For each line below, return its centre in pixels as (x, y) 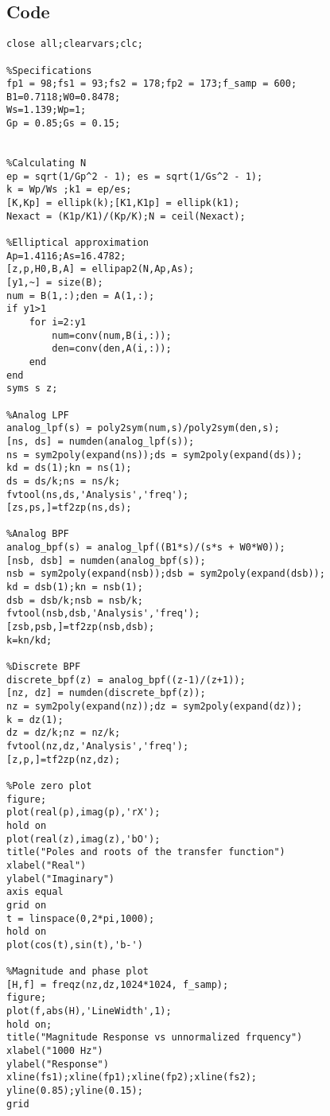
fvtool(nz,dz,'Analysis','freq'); (98, 746)
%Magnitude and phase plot (78, 972)
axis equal (35, 892)
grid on (27, 905)
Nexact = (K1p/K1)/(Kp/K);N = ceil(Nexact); (126, 216)
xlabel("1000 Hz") (55, 1051)
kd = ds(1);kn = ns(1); (69, 468)
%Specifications (49, 70)
